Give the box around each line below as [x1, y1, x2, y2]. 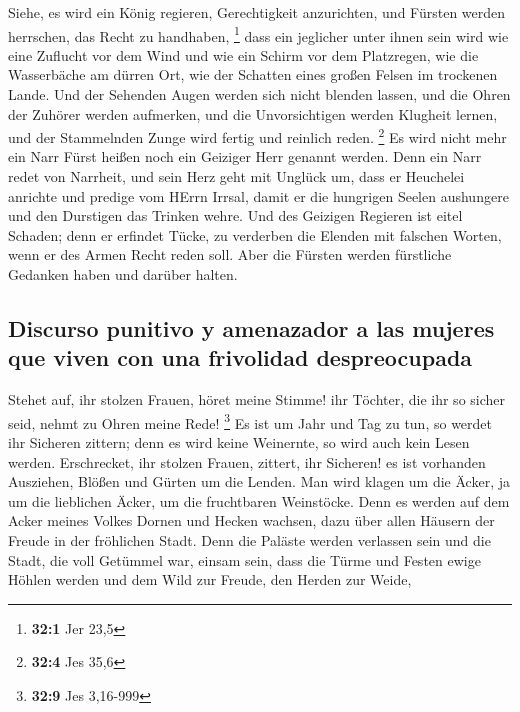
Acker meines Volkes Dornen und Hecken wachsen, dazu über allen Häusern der [8, 510, 495, 531]
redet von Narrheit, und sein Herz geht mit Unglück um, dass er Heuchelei [8, 166, 465, 187]
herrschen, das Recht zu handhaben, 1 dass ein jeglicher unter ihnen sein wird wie [8, 22, 509, 46]
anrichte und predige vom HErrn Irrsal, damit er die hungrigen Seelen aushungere [8, 185, 509, 206]
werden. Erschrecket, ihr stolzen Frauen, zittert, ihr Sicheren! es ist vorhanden [8, 451, 486, 472]
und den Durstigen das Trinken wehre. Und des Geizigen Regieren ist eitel [8, 205, 463, 226]
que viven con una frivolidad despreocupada [8, 342, 473, 373]
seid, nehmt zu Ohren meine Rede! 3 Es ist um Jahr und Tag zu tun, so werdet [8, 409, 492, 433]
